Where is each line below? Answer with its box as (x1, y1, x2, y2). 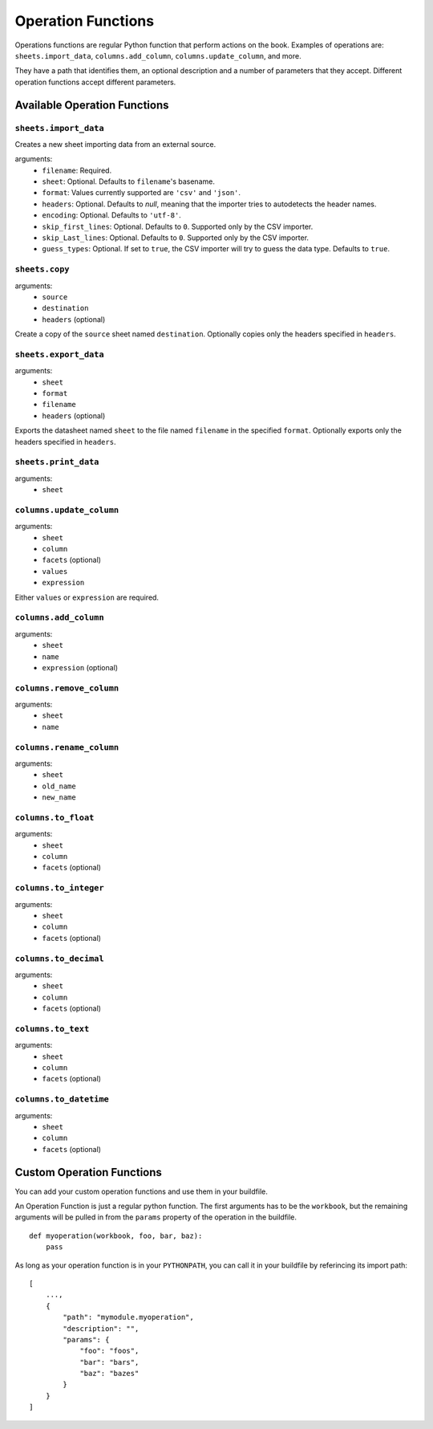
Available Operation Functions (14, 98, 169, 112)
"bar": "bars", (79, 1358, 140, 1366)
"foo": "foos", (79, 1346, 140, 1356)
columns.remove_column (14, 682, 119, 694)
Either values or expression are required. (14, 592, 160, 602)
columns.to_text (14, 1024, 90, 1034)
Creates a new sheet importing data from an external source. (14, 139, 216, 149)
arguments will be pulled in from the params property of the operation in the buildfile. (14, 1212, 297, 1222)
